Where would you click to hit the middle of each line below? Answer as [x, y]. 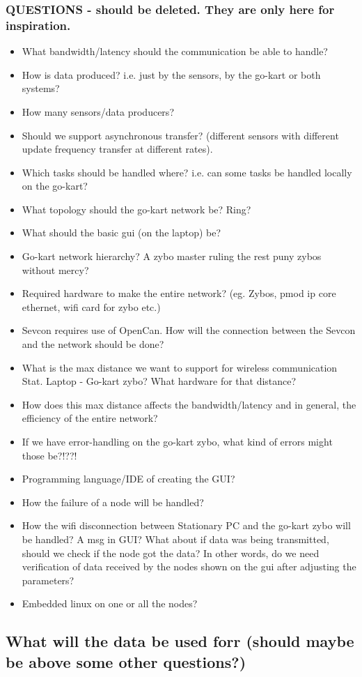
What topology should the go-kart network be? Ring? [136, 209]
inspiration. [38, 25]
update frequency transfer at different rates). [117, 149]
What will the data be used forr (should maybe [180, 641]
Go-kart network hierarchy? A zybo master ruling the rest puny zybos [172, 256]
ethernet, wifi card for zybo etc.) [91, 306]
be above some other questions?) [126, 661]
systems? [41, 88]
